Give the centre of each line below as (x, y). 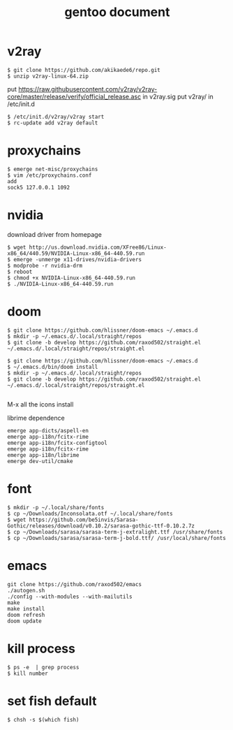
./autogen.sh (26, 590)
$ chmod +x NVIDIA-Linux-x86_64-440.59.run (72, 278)
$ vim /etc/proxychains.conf (50, 175)
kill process (41, 649)
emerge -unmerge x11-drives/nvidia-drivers (77, 259)
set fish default (52, 701)
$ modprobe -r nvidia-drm (45, 265)
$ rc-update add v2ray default (53, 123)
